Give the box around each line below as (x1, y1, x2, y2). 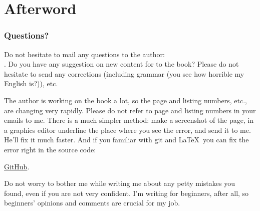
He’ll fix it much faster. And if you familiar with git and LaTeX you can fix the (4, 134, 249, 145)
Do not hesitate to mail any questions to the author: (4, 49, 165, 59)
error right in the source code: (4, 144, 96, 154)
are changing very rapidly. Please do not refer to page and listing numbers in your (4, 105, 256, 115)
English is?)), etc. (4, 78, 58, 89)
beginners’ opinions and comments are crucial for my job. (4, 197, 180, 208)
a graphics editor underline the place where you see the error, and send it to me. (4, 124, 251, 135)
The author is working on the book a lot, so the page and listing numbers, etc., (4, 95, 247, 105)
